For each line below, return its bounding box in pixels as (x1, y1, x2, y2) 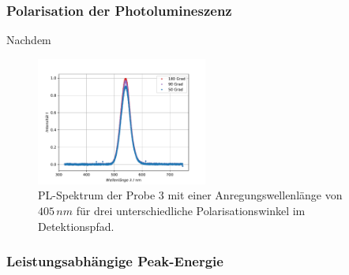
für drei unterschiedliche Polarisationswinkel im (76, 203, 306, 218)
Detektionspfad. (38, 217, 114, 234)
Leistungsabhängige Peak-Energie (6, 251, 223, 271)
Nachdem (6, 32, 51, 48)
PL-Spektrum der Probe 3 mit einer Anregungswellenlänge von (38, 187, 343, 203)
